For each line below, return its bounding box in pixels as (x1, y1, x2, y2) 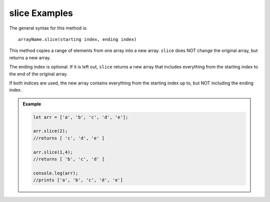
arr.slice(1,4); (33, 149, 73, 155)
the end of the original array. (9, 70, 68, 77)
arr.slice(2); (33, 128, 68, 134)
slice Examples (9, 7, 73, 18)
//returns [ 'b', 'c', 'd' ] (33, 156, 105, 162)
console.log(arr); (33, 170, 78, 176)
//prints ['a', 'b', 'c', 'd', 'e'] (33, 177, 123, 183)
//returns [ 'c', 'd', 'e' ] (33, 135, 105, 141)
